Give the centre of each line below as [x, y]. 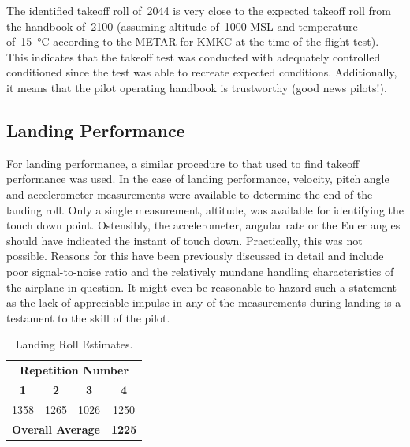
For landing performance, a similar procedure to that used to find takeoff [183, 163]
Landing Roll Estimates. [74, 344]
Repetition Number [75, 370]
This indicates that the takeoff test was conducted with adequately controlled [194, 56]
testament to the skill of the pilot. [88, 317]
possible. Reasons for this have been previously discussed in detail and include [195, 256]
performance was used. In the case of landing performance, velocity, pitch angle [198, 179]
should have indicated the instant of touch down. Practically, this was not [184, 240]
